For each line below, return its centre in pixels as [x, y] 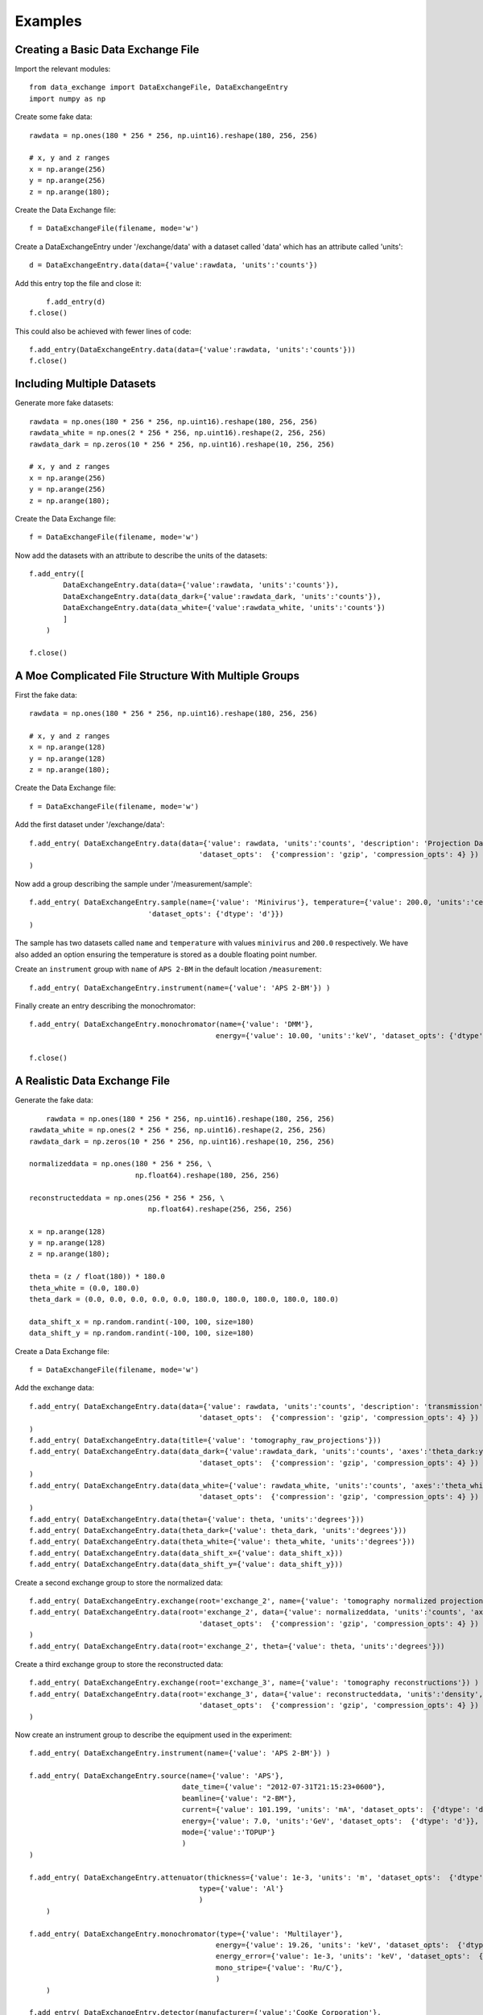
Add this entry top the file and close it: [78, 283]
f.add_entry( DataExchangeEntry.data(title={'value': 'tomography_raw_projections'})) [205, 1440]
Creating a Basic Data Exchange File [107, 50]
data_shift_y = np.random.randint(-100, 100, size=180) [142, 1333]
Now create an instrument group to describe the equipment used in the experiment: [153, 1735]
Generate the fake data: [54, 1100]
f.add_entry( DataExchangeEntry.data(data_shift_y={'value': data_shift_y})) [186, 1564]
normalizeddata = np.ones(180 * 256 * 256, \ [121, 1164]
